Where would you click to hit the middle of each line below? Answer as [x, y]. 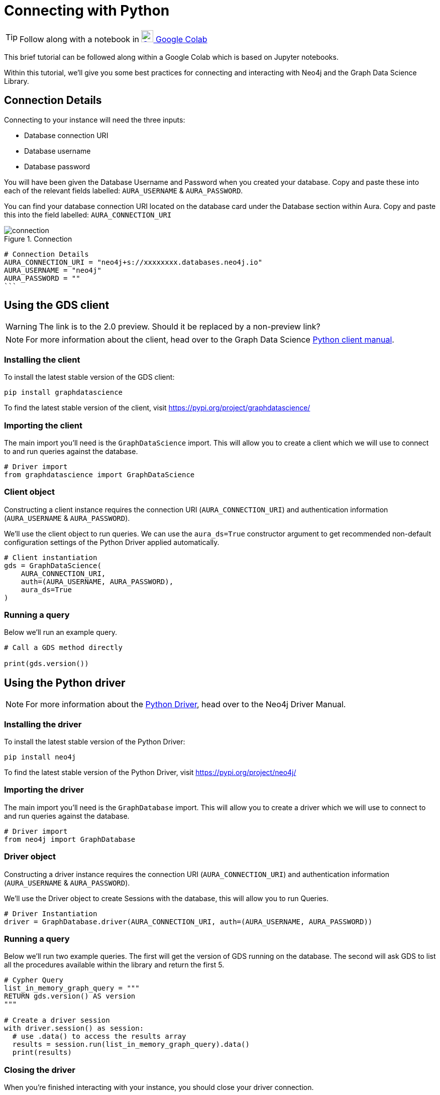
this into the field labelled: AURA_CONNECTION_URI [88, 214]
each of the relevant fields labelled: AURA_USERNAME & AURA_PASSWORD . [124, 190]
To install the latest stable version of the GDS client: [89, 377]
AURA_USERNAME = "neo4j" [53, 270]
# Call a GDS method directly [64, 648]
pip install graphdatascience [64, 393]
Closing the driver [40, 1070]
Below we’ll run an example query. [61, 632]
